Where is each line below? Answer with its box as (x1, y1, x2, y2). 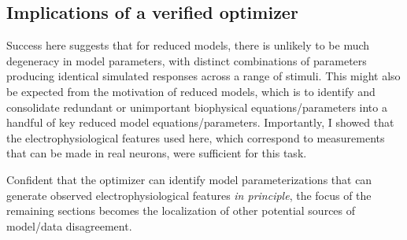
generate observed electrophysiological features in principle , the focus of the (6, 186, 372, 203)
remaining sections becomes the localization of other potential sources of (6, 202, 356, 219)
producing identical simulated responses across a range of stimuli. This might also (6, 68, 401, 84)
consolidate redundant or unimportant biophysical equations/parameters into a (6, 98, 387, 115)
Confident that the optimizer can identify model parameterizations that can (6, 171, 372, 187)
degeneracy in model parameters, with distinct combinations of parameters (6, 52, 367, 68)
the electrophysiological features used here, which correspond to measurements (6, 129, 385, 146)
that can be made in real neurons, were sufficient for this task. (6, 145, 307, 161)
